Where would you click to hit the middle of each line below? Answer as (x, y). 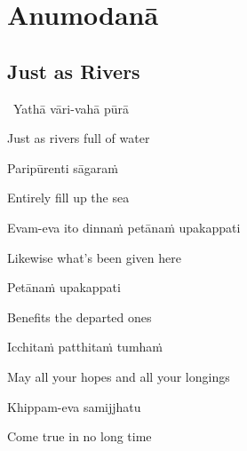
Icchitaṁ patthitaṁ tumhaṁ (85, 347)
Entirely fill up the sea (68, 198)
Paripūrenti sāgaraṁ (63, 167)
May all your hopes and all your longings (119, 376)
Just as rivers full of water (79, 138)
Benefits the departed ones (80, 316)
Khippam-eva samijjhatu (74, 406)
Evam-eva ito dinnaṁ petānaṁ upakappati (124, 227)
